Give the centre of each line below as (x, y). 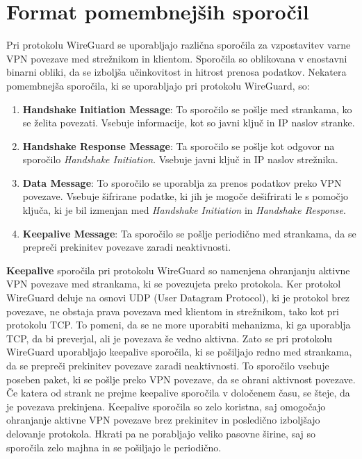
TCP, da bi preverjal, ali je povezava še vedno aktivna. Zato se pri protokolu (170, 338)
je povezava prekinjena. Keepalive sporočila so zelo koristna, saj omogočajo (166, 406)
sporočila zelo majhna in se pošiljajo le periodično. (114, 447)
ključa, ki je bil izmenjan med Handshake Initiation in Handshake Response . (184, 210)
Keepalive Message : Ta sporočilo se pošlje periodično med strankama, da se (189, 233)
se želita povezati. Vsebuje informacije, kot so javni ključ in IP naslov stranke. (189, 123)
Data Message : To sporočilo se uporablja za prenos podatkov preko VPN (182, 182)
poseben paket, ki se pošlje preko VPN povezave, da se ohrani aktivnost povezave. (181, 379)
